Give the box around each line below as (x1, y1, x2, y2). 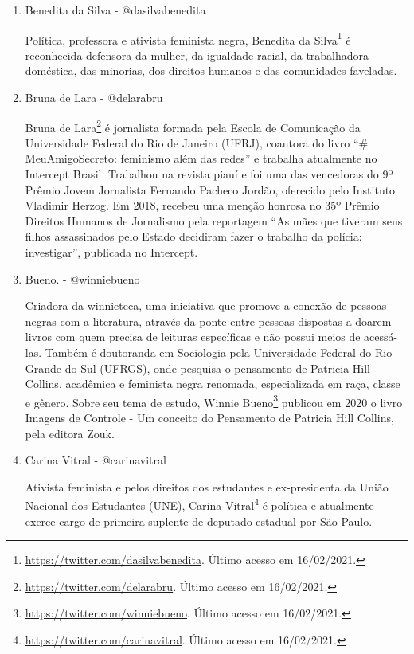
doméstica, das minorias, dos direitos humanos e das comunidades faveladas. (25, 62, 397, 79)
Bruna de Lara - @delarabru (25, 89, 163, 106)
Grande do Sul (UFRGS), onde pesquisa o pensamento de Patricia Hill (25, 359, 370, 376)
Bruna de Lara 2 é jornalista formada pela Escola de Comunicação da (25, 116, 361, 135)
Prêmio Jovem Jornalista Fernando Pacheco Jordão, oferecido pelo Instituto (25, 181, 396, 198)
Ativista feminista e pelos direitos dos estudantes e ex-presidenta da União (25, 478, 389, 495)
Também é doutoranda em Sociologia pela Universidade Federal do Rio (45, 344, 393, 360)
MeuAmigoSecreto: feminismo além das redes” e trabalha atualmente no (25, 150, 377, 166)
